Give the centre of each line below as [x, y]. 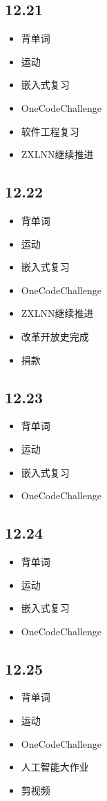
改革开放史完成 [55, 336]
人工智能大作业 [55, 767]
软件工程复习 [50, 131]
